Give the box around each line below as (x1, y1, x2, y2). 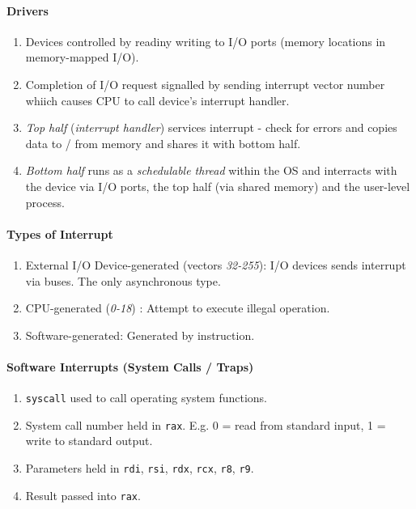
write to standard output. (25, 432, 153, 449)
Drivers (6, 2, 49, 19)
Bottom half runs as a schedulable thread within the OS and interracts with (25, 162, 397, 179)
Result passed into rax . (25, 486, 141, 503)
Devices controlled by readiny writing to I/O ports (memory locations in (25, 32, 386, 49)
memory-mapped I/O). (25, 49, 139, 66)
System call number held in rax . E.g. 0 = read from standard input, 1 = (25, 416, 386, 433)
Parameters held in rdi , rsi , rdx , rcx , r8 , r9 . (25, 460, 254, 477)
